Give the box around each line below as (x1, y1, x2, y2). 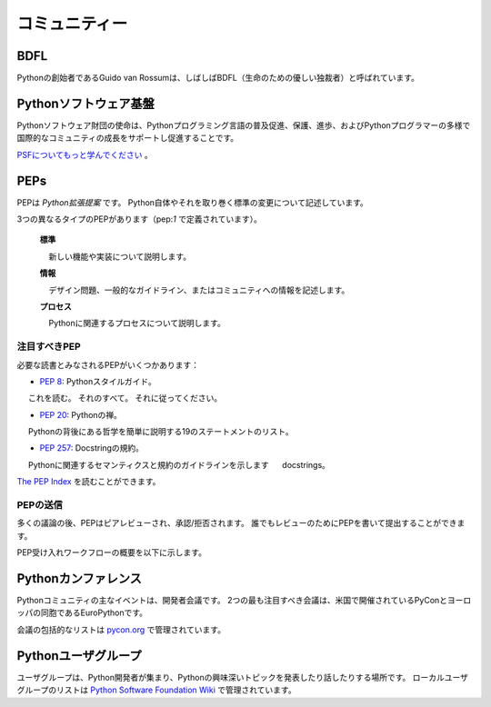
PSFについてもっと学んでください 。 (16, 149, 154, 160)
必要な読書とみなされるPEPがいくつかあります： (16, 359, 200, 370)
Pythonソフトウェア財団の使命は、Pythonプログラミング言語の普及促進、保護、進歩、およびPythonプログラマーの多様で (16, 119, 471, 131)
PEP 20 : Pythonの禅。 (39, 409, 123, 420)
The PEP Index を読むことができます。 (16, 476, 161, 487)
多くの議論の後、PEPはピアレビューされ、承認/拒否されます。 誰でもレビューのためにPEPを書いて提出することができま (16, 518, 466, 529)
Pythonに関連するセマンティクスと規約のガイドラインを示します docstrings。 (27, 459, 331, 470)
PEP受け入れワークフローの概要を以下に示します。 (16, 547, 206, 558)
